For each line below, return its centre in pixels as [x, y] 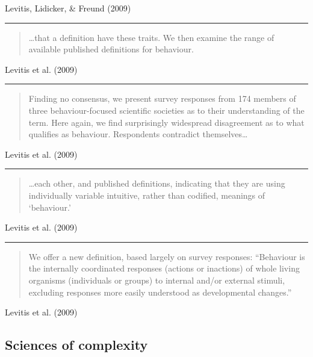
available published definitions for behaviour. [111, 49]
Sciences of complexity [76, 345]
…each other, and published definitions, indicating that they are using [157, 183]
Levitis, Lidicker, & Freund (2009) [68, 8]
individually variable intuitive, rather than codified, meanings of [147, 195]
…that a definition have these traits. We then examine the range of [151, 37]
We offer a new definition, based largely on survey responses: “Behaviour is [167, 256]
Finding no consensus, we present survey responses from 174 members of [162, 98]
